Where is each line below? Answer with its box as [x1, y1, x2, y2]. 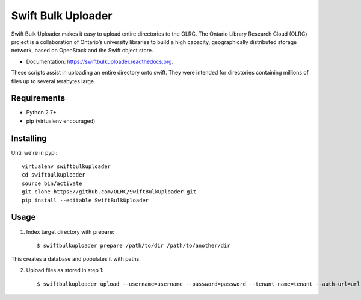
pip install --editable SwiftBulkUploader [22, 196, 149, 204]
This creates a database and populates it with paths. [11, 255, 141, 263]
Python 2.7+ [26, 109, 57, 116]
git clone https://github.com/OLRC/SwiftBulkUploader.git [22, 189, 197, 195]
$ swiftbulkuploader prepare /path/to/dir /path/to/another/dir [37, 242, 231, 249]
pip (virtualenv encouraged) [26, 117, 96, 125]
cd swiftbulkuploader [22, 172, 85, 178]
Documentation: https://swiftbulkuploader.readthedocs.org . [26, 58, 174, 65]
